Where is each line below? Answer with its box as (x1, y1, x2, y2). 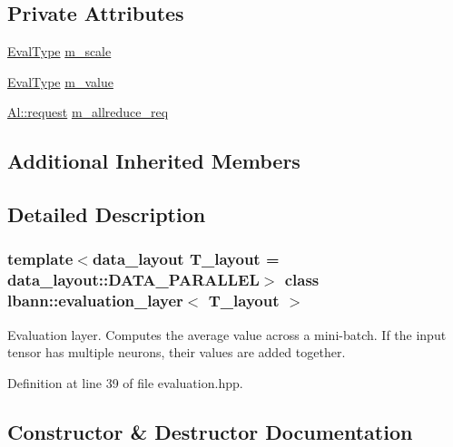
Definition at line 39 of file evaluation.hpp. (7, 373, 243, 392)
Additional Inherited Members (7, 147, 300, 175)
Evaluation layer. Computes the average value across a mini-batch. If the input (7, 325, 447, 344)
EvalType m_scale (7, 42, 112, 61)
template (7, 248, 74, 270)
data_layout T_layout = (92, 248, 280, 270)
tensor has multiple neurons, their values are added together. (7, 343, 346, 362)
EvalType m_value (7, 72, 113, 91)
